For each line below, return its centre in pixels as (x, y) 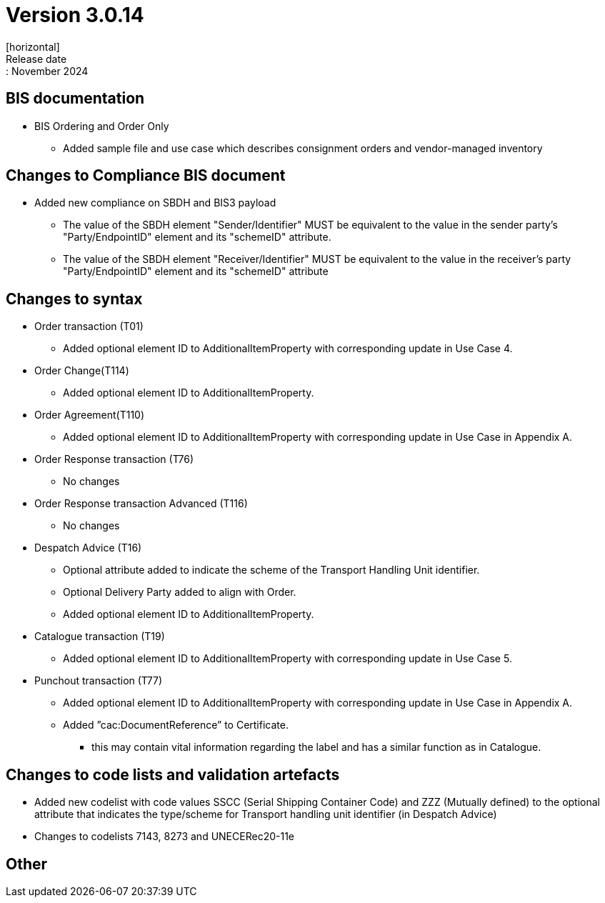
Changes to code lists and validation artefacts (173, 774)
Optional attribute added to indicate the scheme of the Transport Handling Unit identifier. (271, 570)
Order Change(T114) (82, 371)
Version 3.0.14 (75, 15)
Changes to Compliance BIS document (146, 176)
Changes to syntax (74, 299)
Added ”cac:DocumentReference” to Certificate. (176, 725)
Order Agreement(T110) (90, 415)
